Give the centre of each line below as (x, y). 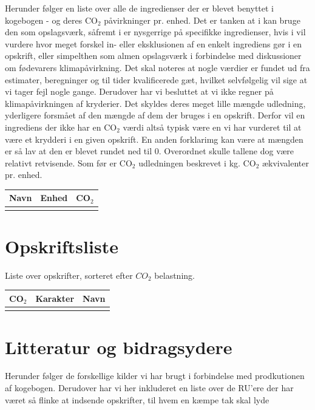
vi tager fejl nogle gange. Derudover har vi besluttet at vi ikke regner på (139, 91)
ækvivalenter (286, 162)
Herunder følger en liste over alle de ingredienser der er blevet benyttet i (140, 8)
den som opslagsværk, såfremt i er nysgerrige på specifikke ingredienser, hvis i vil (155, 32)
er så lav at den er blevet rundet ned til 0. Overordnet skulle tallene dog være (149, 151)
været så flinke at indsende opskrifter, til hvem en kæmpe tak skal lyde (137, 399)
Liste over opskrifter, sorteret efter (69, 275)
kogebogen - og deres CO (51, 20)
